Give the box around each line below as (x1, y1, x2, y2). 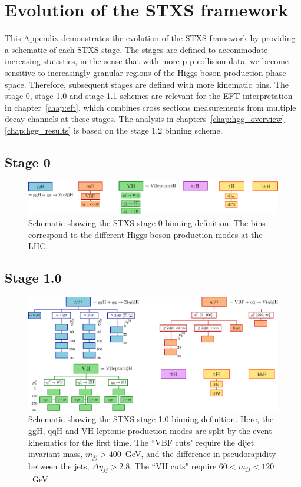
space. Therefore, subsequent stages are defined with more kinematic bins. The (5, 78, 289, 90)
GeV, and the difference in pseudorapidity (125, 448, 276, 460)
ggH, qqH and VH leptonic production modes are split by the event (28, 424, 272, 436)
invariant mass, (28, 448, 83, 460)
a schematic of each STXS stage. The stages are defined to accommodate (5, 43, 268, 55)
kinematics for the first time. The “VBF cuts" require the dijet (28, 436, 254, 448)
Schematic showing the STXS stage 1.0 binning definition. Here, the (28, 413, 274, 425)
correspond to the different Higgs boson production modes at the (28, 228, 263, 240)
